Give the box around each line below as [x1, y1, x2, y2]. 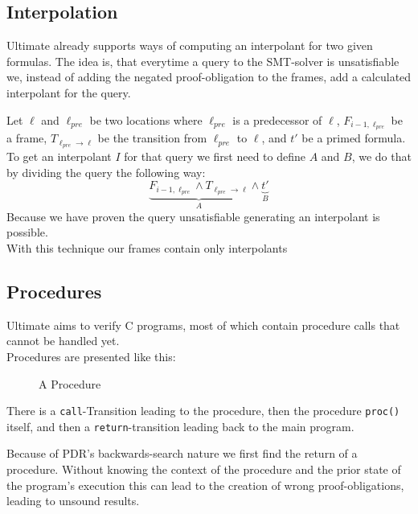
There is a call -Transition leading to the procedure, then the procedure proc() [6, 402, 400, 419]
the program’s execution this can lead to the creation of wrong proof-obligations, [6, 476, 404, 493]
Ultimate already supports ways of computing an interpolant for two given [6, 37, 373, 54]
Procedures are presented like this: [6, 347, 176, 364]
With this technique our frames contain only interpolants [6, 239, 288, 256]
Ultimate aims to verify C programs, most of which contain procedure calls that [6, 316, 400, 333]
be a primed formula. [301, 130, 406, 146]
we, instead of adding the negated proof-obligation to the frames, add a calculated [6, 68, 412, 85]
